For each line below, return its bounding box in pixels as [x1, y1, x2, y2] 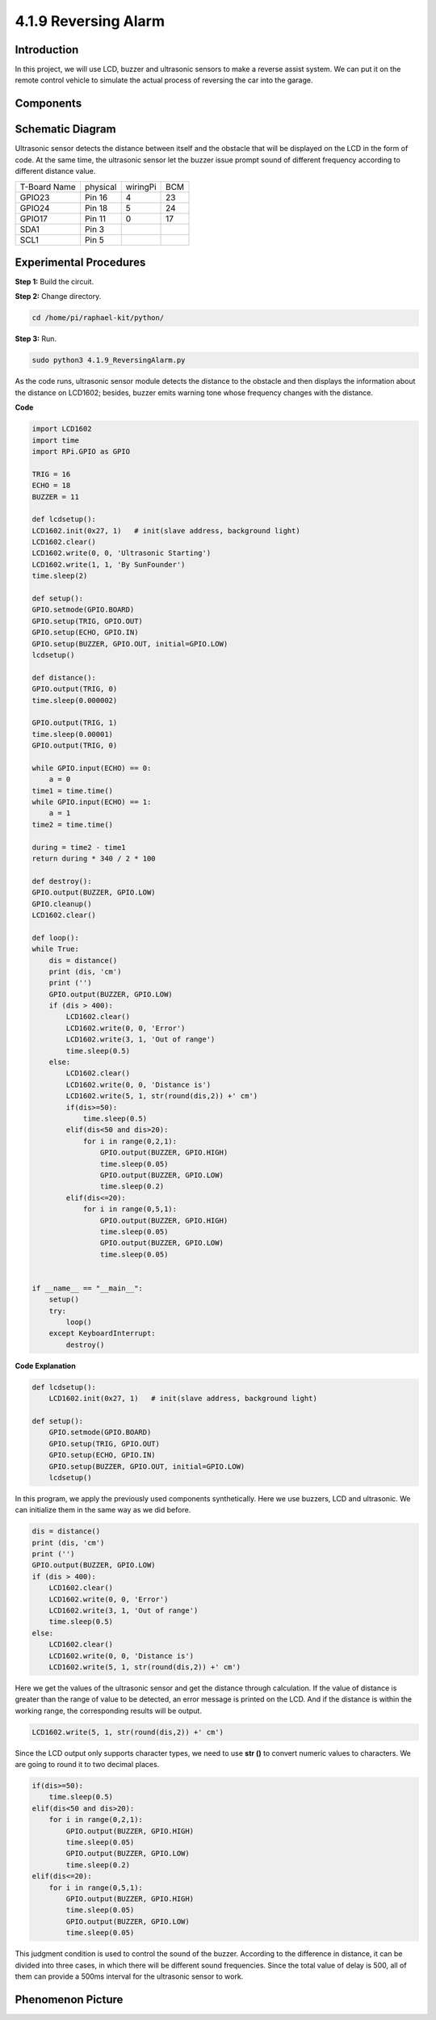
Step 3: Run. [15, 334, 57, 343]
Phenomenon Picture [15, 1993, 124, 2006]
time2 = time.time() [31, 820, 113, 829]
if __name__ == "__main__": [31, 1283, 143, 1293]
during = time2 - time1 [31, 843, 127, 852]
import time [31, 436, 80, 444]
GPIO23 [19, 191, 50, 203]
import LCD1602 [31, 424, 92, 434]
